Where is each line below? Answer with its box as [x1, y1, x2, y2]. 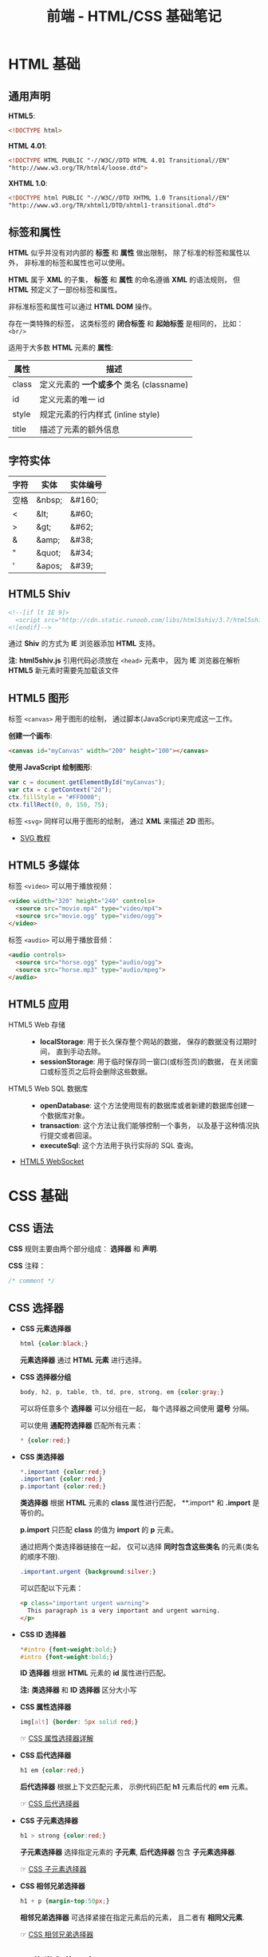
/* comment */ [8, 1277, 56, 1286]
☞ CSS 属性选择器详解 [19, 1733, 94, 1743]
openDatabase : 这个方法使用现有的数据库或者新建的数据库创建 [39, 1101, 248, 1111]
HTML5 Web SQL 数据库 [8, 1083, 89, 1094]
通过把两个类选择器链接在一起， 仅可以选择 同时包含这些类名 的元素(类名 [19, 1542, 259, 1551]
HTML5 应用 [8, 997, 69, 1011]
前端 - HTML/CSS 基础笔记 [46, 7, 222, 26]
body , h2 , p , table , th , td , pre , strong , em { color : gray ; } [19, 1388, 225, 1396]
